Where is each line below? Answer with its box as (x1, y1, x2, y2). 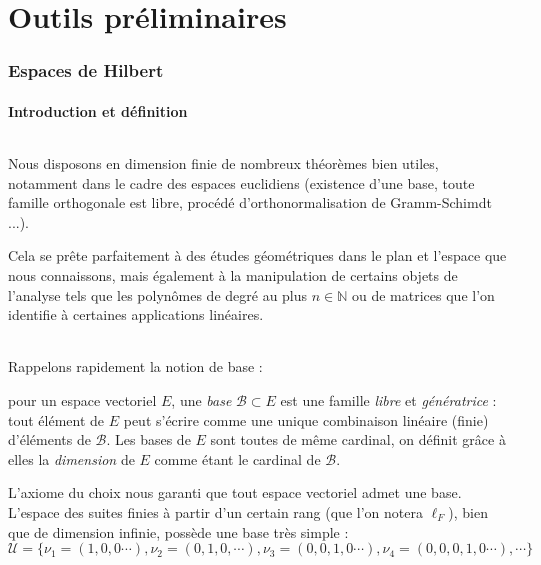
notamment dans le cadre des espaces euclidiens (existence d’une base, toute (8, 172, 475, 193)
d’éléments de (8, 429, 91, 450)
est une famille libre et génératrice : (280, 389, 497, 410)
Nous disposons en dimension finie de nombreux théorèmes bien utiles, (8, 153, 439, 174)
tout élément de (8, 409, 105, 430)
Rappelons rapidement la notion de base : (8, 356, 263, 377)
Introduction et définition (8, 100, 188, 121)
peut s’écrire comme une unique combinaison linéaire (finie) (123, 409, 489, 430)
